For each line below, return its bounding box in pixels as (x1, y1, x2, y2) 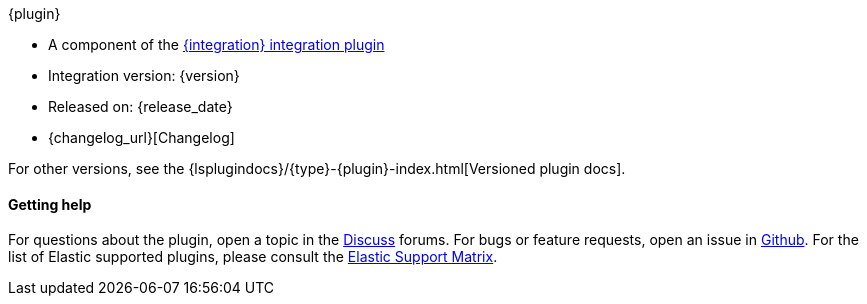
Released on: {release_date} (48, 98, 233, 115)
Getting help (8, 195, 92, 213)
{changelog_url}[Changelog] (48, 129, 235, 146)
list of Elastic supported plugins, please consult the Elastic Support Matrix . (8, 248, 498, 266)
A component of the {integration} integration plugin (48, 36, 385, 53)
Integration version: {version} (48, 67, 240, 84)
